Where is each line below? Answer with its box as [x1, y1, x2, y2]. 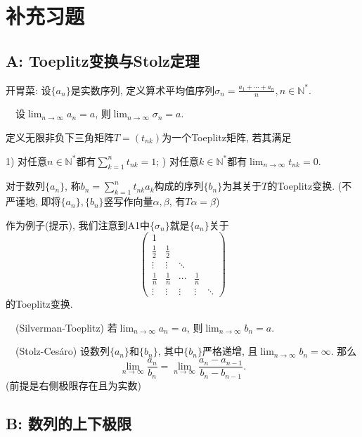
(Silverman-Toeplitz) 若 [15, 320, 117, 334]
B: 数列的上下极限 [6, 412, 131, 433]
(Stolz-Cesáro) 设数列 [15, 344, 110, 358]
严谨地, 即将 [6, 194, 61, 209]
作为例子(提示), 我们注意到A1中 [6, 217, 150, 232]
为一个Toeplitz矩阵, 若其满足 [162, 130, 292, 144]
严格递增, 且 [202, 344, 258, 358]
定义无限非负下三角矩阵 [6, 130, 114, 144]
